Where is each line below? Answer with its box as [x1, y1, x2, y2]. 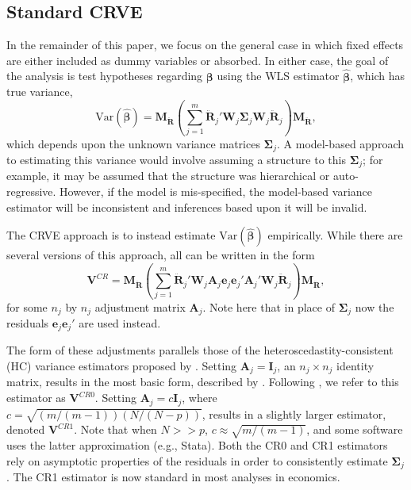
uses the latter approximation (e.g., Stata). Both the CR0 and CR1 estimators [6, 437, 388, 454]
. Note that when [74, 421, 157, 438]
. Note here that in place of [202, 298, 335, 315]
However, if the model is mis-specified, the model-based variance [60, 183, 372, 200]
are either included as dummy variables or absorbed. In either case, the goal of [6, 52, 389, 68]
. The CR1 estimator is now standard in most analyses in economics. [6, 469, 340, 485]
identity [336, 358, 375, 374]
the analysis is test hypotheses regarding [6, 67, 203, 84]
